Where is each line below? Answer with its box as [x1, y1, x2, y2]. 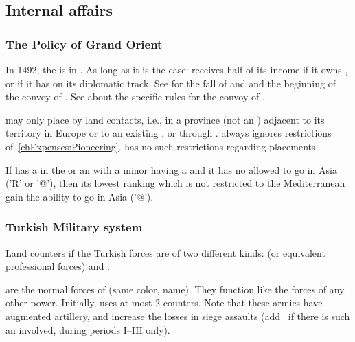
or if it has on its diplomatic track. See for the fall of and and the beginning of [5, 76, 336, 90]
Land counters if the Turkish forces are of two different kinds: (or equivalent [5, 245, 325, 260]
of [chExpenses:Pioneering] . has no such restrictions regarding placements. [5, 139, 319, 153]
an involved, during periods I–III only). [5, 322, 170, 337]
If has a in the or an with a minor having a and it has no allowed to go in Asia [5, 162, 337, 176]
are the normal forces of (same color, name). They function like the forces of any [5, 282, 345, 296]
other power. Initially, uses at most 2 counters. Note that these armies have [5, 295, 323, 310]
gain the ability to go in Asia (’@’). [5, 189, 154, 203]
